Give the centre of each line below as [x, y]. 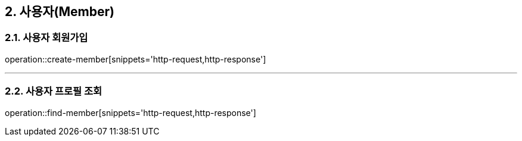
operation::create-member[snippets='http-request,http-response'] [136, 59]
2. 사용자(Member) [60, 12]
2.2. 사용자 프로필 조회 [54, 91]
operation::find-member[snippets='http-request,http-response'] [130, 112]
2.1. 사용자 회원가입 [46, 38]
